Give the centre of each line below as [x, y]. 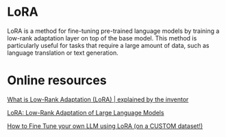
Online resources [57, 80]
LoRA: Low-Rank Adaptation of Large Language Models [86, 112]
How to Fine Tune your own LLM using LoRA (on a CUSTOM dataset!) [105, 126]
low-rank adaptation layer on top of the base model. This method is [102, 38]
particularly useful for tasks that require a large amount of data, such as [108, 45]
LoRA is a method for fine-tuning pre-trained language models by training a [113, 31]
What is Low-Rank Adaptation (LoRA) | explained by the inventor [98, 99]
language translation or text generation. [63, 53]
